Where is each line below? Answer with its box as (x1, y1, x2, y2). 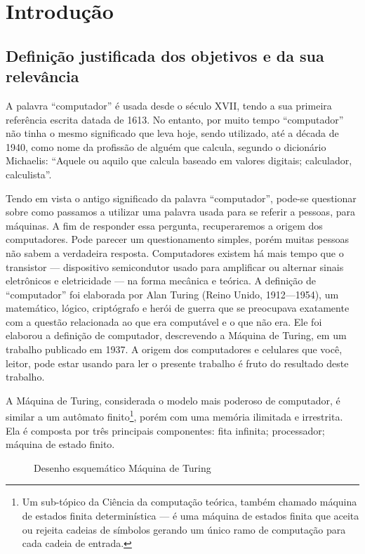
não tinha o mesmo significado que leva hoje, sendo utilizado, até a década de (6, 126, 339, 140)
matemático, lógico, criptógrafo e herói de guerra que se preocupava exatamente (6, 301, 350, 315)
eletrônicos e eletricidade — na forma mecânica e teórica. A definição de (6, 273, 316, 288)
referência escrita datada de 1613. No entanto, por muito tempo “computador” (6, 112, 344, 126)
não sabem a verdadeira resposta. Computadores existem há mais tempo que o (6, 245, 344, 260)
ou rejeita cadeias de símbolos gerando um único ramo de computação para (22, 522, 346, 536)
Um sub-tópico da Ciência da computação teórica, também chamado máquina (22, 494, 357, 509)
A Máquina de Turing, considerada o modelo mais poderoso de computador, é (6, 393, 340, 407)
